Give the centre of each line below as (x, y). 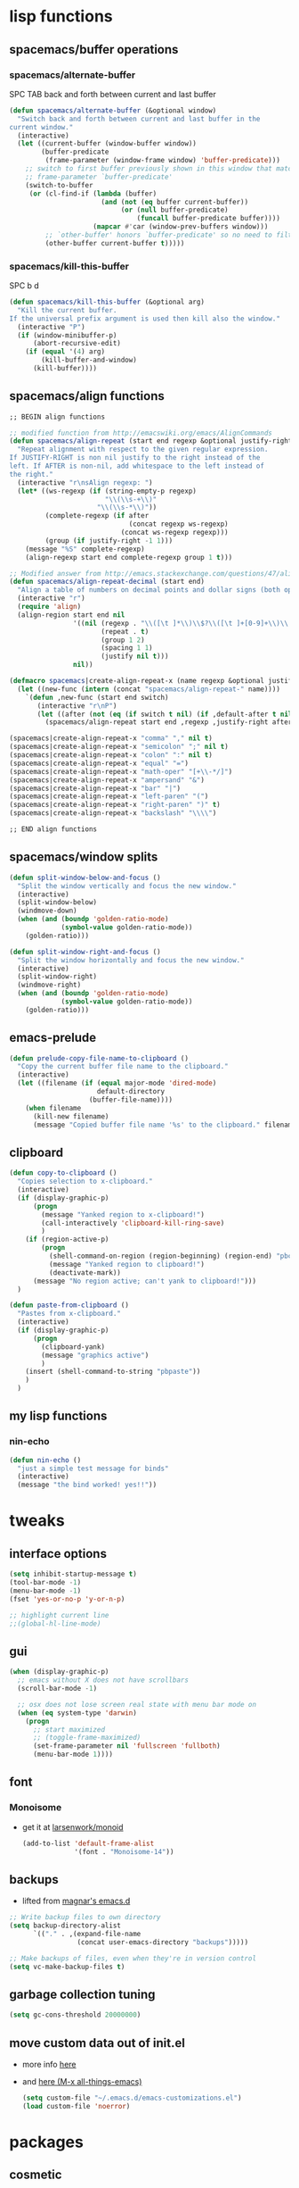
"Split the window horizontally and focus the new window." (131, 960)
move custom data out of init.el (97, 2043)
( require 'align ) (49, 607)
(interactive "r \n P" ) (77, 706)
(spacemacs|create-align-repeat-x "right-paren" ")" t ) (115, 805)
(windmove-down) (47, 911)
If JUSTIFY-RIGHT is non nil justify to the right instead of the (135, 458)
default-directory (131, 1092)
